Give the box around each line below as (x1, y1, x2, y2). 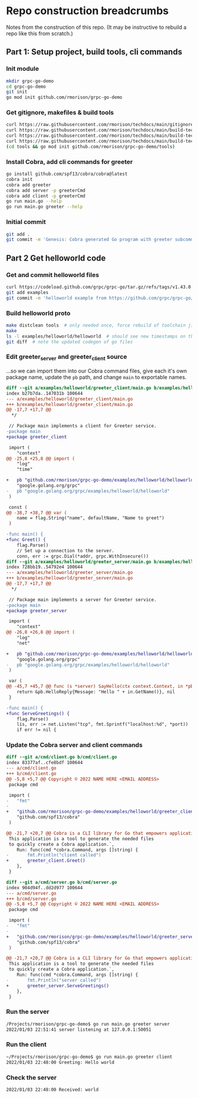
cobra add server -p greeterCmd (6, 187, 85, 193)
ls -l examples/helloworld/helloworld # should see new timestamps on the (6, 333, 196, 339)
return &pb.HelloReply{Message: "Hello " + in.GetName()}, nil (16, 689, 176, 695)
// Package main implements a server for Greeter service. (8, 596, 157, 602)
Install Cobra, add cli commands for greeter (6, 157, 133, 166)
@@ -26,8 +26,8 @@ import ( (6, 629, 75, 635)
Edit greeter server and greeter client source (6, 352, 128, 362)
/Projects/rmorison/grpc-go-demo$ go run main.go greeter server (6, 1021, 170, 1027)
